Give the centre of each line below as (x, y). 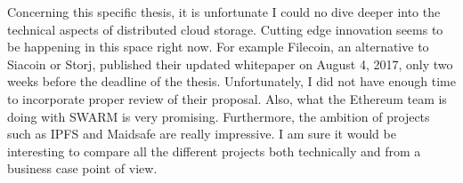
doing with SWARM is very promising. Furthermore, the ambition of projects (219, 116)
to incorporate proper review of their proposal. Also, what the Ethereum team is (227, 98)
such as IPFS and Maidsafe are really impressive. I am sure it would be (202, 134)
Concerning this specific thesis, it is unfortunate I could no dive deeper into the (224, 12)
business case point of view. (82, 168)
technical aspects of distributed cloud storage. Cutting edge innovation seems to (225, 29)
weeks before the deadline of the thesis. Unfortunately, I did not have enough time (231, 81)
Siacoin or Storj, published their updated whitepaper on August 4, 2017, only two (230, 64)
